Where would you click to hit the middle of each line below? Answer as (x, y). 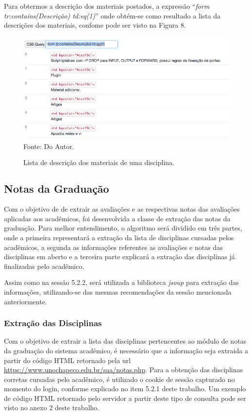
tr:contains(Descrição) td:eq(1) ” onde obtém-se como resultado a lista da (112, 15)
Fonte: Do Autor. (49, 146)
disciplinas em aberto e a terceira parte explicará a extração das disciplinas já (119, 257)
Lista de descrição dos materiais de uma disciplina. (99, 162)
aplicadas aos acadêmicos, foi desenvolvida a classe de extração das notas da (117, 218)
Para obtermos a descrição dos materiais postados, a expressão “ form (107, 6)
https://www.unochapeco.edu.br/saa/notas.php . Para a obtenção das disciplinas (123, 370)
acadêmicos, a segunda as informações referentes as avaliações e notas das (113, 247)
